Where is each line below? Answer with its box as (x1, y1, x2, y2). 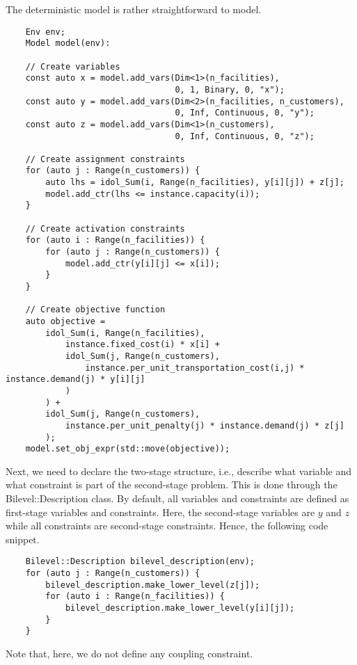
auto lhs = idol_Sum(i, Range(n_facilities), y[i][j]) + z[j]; (45, 177, 344, 188)
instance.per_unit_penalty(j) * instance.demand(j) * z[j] (65, 420, 344, 431)
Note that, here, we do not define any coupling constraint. (6, 646, 253, 661)
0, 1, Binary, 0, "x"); (175, 84, 285, 95)
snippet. (6, 531, 40, 546)
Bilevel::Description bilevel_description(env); (25, 556, 255, 567)
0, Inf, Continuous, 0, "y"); (175, 108, 315, 118)
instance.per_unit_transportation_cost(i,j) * (85, 362, 305, 373)
